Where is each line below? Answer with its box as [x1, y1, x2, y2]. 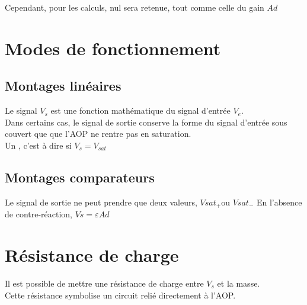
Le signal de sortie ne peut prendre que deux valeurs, [5, 195, 197, 208]
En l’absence [256, 195, 302, 208]
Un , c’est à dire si [5, 139, 72, 151]
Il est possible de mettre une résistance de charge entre [5, 277, 204, 289]
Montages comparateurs [5, 168, 155, 186]
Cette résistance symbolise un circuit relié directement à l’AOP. [5, 288, 236, 301]
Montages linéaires [5, 76, 121, 95]
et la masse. [217, 277, 260, 289]
